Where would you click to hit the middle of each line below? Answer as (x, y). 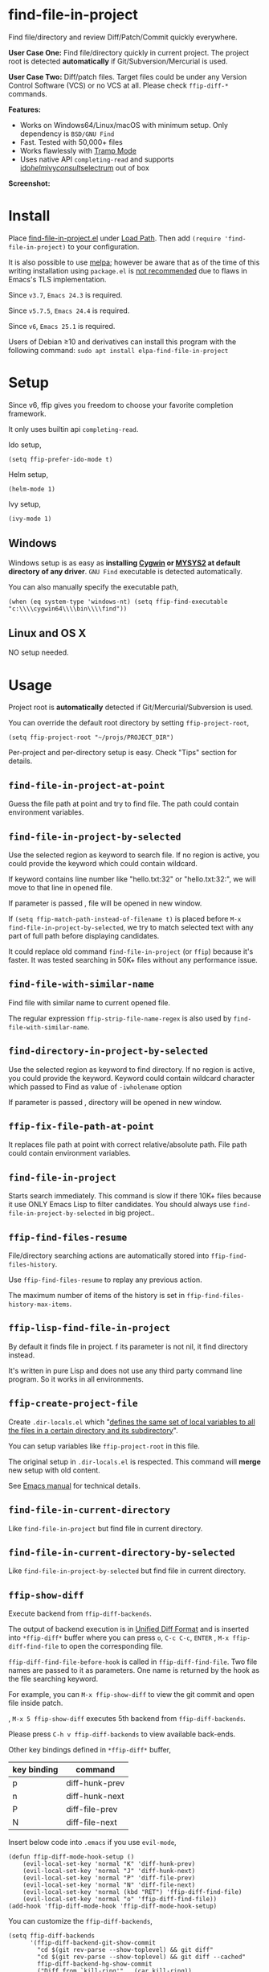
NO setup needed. (39, 652)
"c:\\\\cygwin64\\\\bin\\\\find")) (68, 609)
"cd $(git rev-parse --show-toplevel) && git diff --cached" (142, 1957)
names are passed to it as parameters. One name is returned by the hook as (134, 1670)
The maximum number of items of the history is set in (97, 1296)
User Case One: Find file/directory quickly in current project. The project (128, 52)
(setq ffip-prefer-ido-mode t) (61, 459)
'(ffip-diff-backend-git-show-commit (93, 1943)
